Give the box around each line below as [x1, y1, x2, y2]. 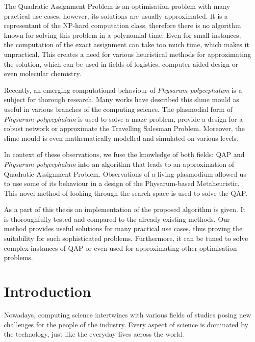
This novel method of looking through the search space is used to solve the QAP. [4, 187, 248, 198]
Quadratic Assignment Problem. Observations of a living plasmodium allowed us [4, 168, 246, 179]
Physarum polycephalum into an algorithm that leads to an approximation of [4, 158, 234, 169]
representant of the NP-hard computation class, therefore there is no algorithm [4, 20, 241, 30]
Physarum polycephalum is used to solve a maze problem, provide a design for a [4, 113, 243, 124]
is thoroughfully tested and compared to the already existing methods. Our [4, 213, 230, 224]
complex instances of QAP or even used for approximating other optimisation [4, 242, 237, 253]
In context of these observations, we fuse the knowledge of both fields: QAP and [4, 149, 245, 159]
